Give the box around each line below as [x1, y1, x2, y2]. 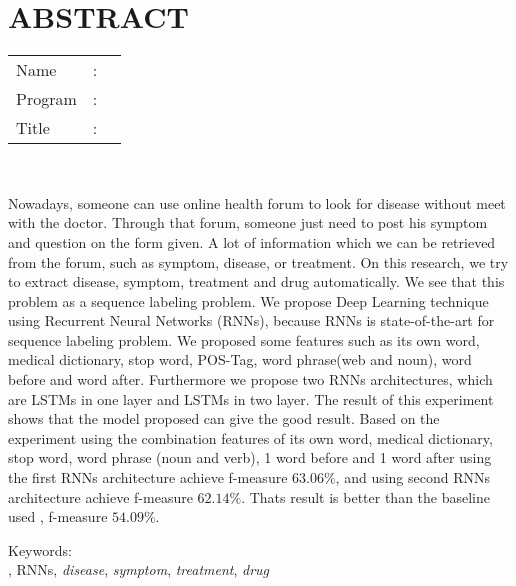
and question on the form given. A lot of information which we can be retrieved [8, 231, 496, 252]
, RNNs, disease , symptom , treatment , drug [8, 559, 270, 580]
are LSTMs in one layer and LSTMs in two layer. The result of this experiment [8, 388, 494, 409]
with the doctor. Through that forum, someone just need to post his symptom [8, 212, 488, 233]
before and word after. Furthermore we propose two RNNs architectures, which [8, 369, 493, 390]
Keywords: [8, 539, 72, 560]
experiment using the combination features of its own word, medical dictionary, [8, 427, 493, 448]
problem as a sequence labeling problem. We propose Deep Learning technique [8, 290, 489, 311]
